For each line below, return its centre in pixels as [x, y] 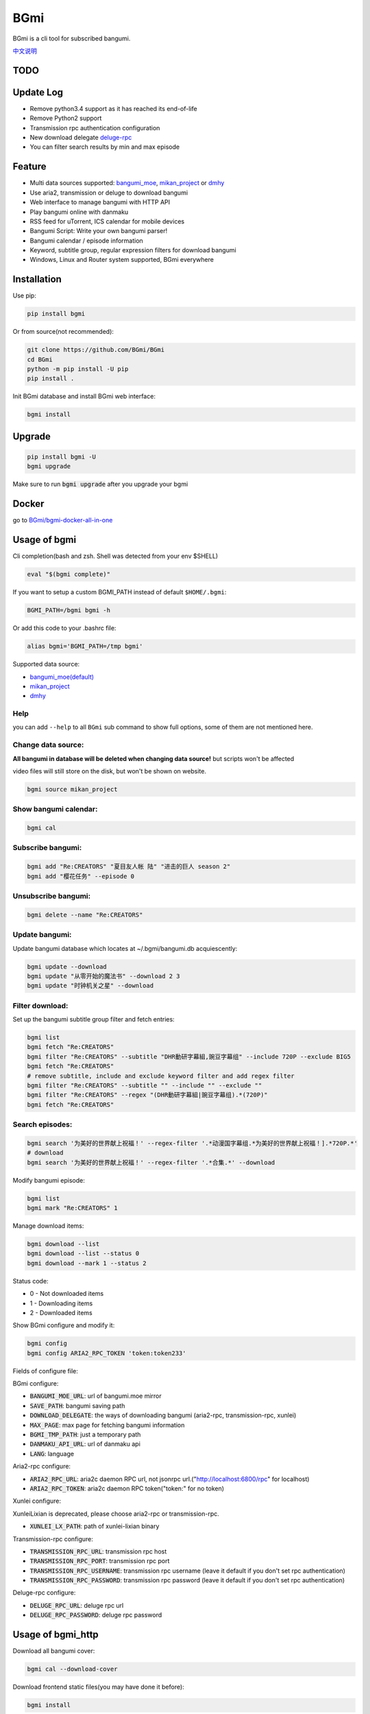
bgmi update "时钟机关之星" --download [90, 986]
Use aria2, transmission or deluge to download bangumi [109, 193]
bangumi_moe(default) [62, 677]
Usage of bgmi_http [56, 1635]
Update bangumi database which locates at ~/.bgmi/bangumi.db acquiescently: [125, 948]
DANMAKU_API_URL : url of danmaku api [85, 1444]
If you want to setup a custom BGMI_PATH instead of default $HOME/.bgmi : [120, 592]
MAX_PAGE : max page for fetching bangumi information [107, 1425]
